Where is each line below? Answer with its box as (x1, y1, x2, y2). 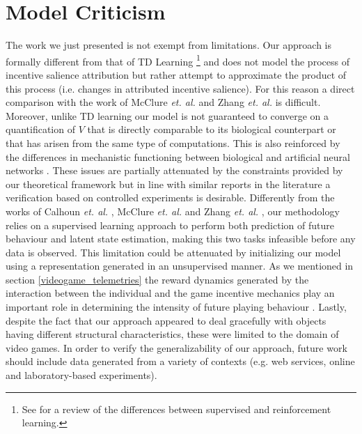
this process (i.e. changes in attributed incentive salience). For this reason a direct (6, 81, 355, 95)
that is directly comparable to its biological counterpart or (87, 122, 336, 137)
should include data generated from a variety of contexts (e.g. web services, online (6, 354, 355, 369)
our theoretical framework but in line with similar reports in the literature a (6, 176, 331, 191)
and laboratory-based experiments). (6, 368, 157, 382)
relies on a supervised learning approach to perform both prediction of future (6, 217, 334, 232)
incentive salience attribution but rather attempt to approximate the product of (6, 67, 347, 82)
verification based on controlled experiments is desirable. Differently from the (6, 190, 335, 205)
